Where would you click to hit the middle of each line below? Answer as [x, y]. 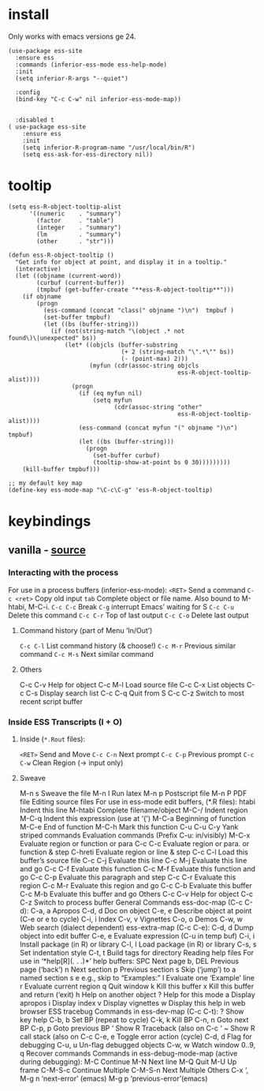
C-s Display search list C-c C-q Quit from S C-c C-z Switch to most [135, 693]
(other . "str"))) [75, 241]
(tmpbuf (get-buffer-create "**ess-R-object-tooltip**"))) [136, 290]
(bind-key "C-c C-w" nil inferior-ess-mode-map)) [98, 99]
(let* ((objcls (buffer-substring [121, 345]
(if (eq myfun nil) [111, 393]
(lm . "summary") [79, 234]
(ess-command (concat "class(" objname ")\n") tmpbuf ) [139, 310]
